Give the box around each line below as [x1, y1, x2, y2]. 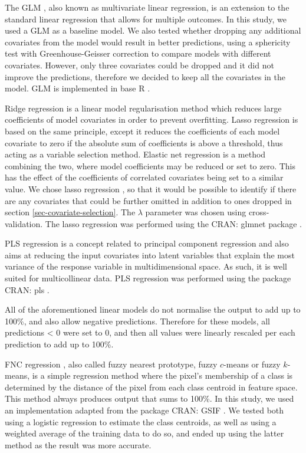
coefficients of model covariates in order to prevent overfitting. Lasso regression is [5, 113, 298, 126]
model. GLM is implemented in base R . [5, 82, 150, 94]
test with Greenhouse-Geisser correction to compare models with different [5, 47, 271, 60]
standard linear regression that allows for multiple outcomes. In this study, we [5, 12, 287, 25]
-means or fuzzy [223, 357, 281, 370]
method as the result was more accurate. [5, 438, 152, 451]
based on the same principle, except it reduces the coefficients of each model [5, 124, 280, 137]
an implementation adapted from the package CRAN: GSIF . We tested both [5, 404, 284, 416]
